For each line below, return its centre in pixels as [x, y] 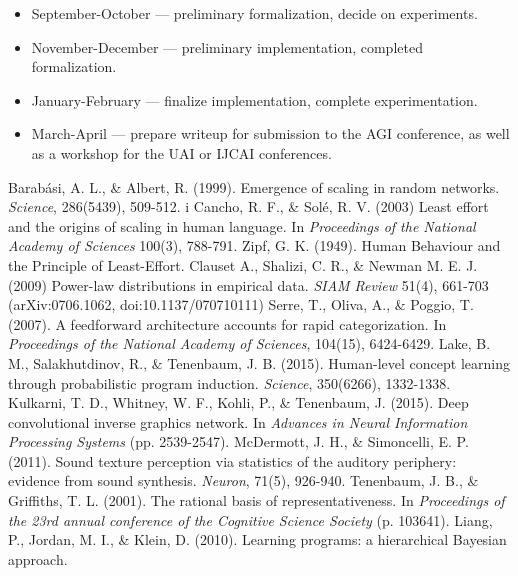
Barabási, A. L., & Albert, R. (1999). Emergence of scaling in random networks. [254, 186]
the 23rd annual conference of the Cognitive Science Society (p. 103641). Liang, [250, 519]
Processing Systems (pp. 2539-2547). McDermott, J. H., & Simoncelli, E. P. [238, 441]
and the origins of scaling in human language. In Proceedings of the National [242, 225]
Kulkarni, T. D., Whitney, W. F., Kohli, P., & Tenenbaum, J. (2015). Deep [238, 402]
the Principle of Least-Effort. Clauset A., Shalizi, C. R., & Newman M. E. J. [243, 264]
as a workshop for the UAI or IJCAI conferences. [181, 152]
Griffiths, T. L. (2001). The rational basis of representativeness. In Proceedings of [256, 500]
